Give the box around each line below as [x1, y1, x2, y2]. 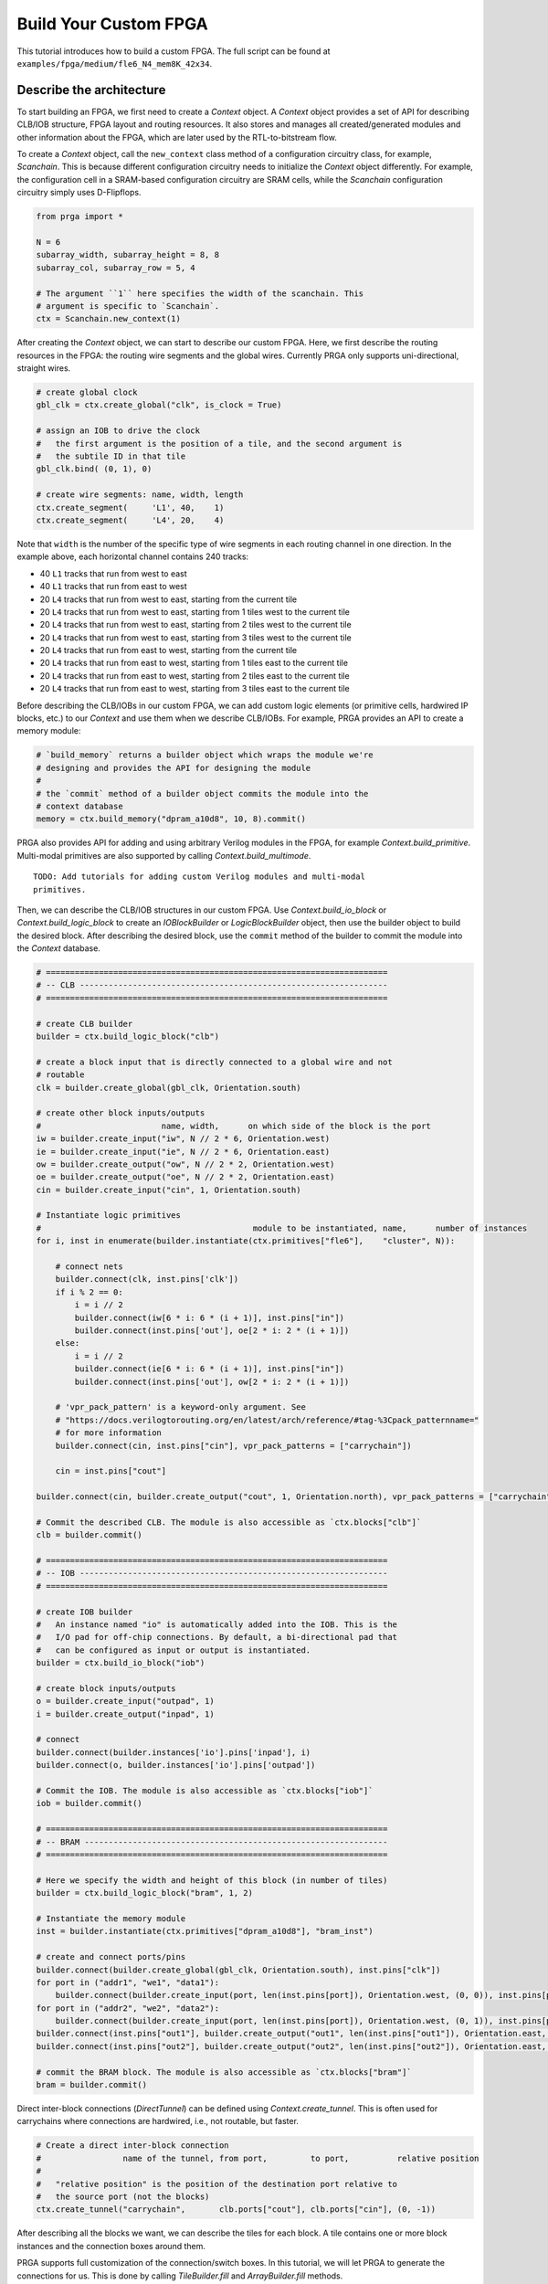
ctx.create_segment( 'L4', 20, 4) [36, 514, 225, 525]
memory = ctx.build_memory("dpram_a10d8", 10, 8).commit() [36, 814, 306, 824]
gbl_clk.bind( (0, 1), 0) [36, 464, 153, 474]
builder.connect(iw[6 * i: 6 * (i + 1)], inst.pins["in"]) [74, 1312, 345, 1323]
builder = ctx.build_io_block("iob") [36, 1658, 205, 1668]
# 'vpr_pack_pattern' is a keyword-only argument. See [55, 1402, 306, 1412]
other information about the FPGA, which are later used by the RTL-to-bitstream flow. [16, 132, 337, 143]
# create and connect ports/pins [36, 1951, 186, 1962]
